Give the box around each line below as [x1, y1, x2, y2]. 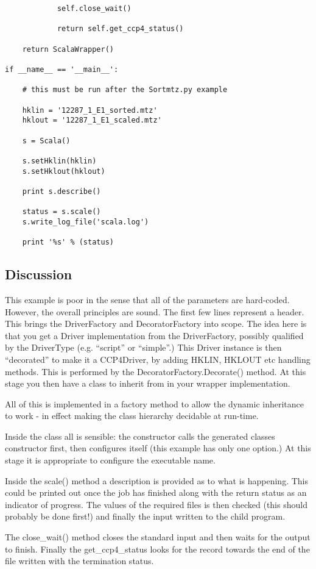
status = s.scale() [22, 207, 101, 217]
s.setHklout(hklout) [22, 166, 105, 176]
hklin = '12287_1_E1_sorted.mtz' [22, 106, 158, 115]
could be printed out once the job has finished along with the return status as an [5, 486, 307, 499]
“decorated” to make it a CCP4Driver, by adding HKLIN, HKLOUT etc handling [5, 352, 311, 365]
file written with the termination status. [5, 554, 154, 567]
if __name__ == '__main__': [5, 65, 119, 74]
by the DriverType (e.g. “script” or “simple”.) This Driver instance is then [5, 341, 282, 354]
